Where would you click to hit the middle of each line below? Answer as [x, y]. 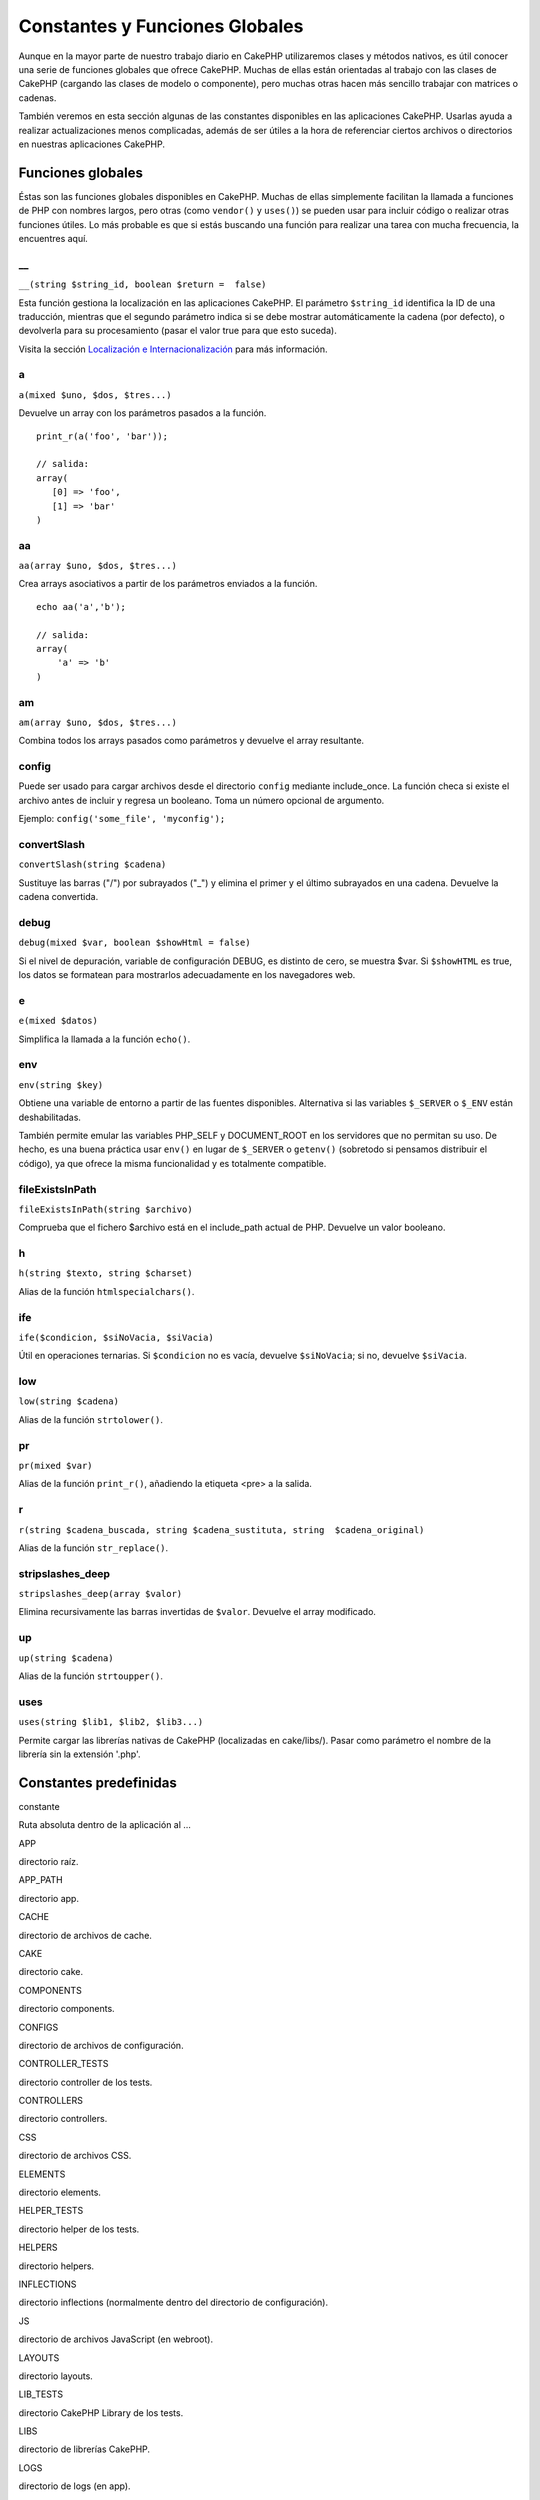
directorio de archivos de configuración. [101, 2045]
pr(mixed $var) [56, 1465]
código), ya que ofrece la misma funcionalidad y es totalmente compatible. [172, 1163]
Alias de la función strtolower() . [91, 1419]
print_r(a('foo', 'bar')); [102, 436]
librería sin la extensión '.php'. [79, 1754]
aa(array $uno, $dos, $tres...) [97, 566]
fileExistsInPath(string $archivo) [106, 1209]
